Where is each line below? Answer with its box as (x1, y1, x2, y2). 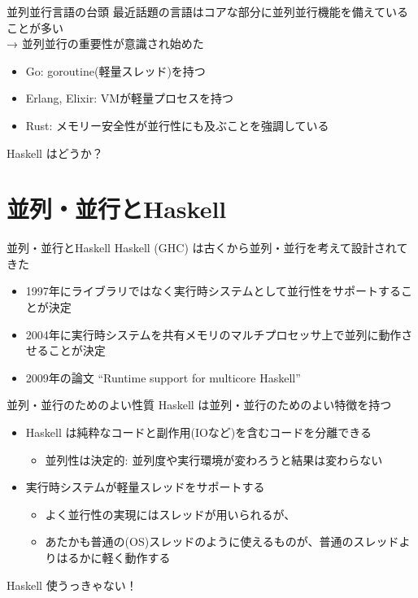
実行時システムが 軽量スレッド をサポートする (25, 478, 265, 495)
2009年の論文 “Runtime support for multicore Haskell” (25, 369, 301, 386)
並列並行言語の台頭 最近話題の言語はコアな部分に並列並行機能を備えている (7, 3, 408, 20)
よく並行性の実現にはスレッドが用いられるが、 (45, 505, 296, 522)
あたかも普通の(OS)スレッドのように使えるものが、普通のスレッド (45, 533, 399, 550)
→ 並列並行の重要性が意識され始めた (7, 35, 204, 52)
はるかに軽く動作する (56, 549, 171, 565)
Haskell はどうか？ (7, 144, 103, 161)
